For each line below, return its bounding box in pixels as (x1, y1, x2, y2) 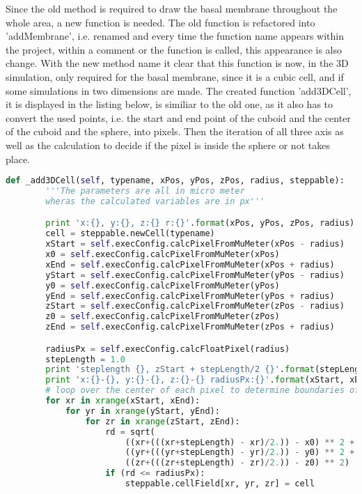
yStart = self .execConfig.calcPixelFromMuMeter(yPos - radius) (45, 270, 345, 280)
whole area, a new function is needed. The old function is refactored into (6, 15, 315, 29)
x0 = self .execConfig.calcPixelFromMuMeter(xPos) (45, 249, 280, 260)
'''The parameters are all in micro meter (45, 186, 245, 196)
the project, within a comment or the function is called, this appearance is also (6, 42, 343, 56)
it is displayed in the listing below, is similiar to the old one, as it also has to (6, 97, 333, 111)
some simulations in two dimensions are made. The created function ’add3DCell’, (6, 83, 352, 98)
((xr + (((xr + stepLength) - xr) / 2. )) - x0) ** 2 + (125, 437, 355, 447)
